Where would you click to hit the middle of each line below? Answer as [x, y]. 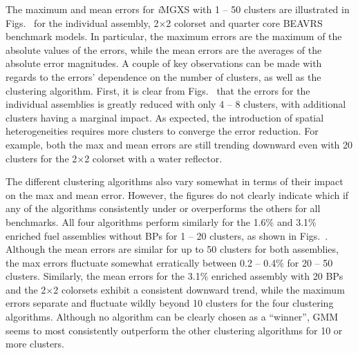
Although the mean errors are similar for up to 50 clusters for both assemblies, [172, 249]
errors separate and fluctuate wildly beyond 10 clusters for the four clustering [170, 303]
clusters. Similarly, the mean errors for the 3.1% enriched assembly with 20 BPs [175, 276]
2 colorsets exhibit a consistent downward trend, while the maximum [199, 289]
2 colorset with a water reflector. [153, 158]
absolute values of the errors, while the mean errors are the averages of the [164, 49]
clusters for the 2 [41, 158]
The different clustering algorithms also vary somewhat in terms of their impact [175, 181]
